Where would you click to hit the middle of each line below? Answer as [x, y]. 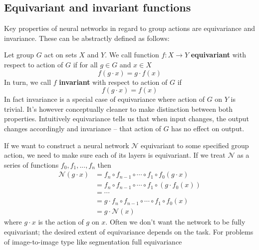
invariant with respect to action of [113, 82]
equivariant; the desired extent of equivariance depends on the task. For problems [129, 232]
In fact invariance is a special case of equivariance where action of [105, 99]
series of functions [31, 164]
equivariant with [218, 55]
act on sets [60, 55]
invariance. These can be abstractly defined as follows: [87, 38]
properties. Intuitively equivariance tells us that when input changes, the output [127, 119]
